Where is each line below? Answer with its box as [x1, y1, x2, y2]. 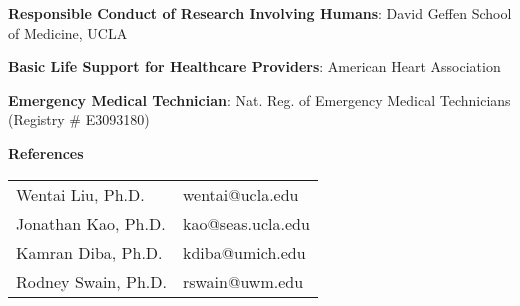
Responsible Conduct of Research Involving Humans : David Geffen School [8, 3, 512, 23]
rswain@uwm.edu [182, 269, 304, 293]
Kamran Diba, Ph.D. [16, 240, 163, 264]
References [8, 142, 84, 163]
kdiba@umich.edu [182, 240, 306, 264]
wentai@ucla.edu [182, 182, 299, 206]
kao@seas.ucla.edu [182, 211, 310, 235]
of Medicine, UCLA [8, 22, 128, 43]
